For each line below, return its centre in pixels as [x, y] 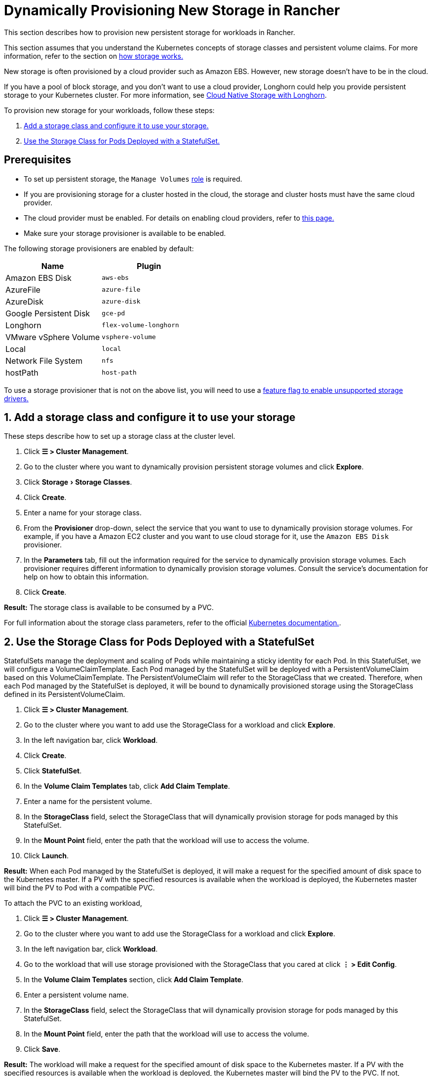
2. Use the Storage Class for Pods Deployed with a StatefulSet [159, 642]
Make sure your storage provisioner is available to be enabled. [125, 233]
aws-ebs [115, 278]
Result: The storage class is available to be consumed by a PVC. [109, 608]
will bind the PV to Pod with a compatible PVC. [79, 888]
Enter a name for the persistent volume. [88, 802]
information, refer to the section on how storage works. [94, 56]
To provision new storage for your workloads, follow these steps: [109, 110]
